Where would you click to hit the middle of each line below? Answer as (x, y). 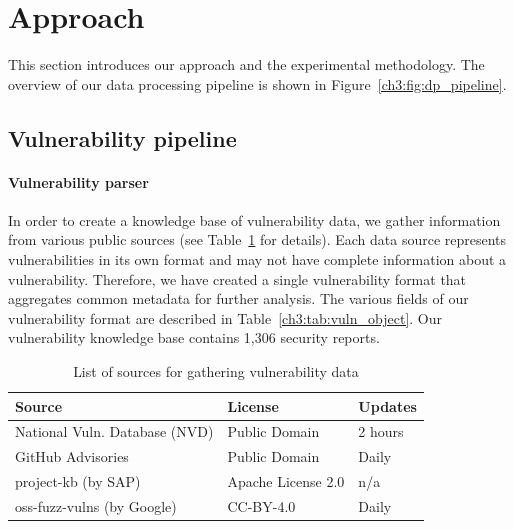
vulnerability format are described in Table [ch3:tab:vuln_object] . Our (225, 317)
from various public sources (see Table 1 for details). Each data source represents (257, 239)
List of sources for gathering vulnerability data (216, 371)
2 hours (381, 431)
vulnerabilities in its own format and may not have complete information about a (257, 259)
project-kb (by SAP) (78, 481)
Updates (387, 405)
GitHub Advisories (72, 456)
